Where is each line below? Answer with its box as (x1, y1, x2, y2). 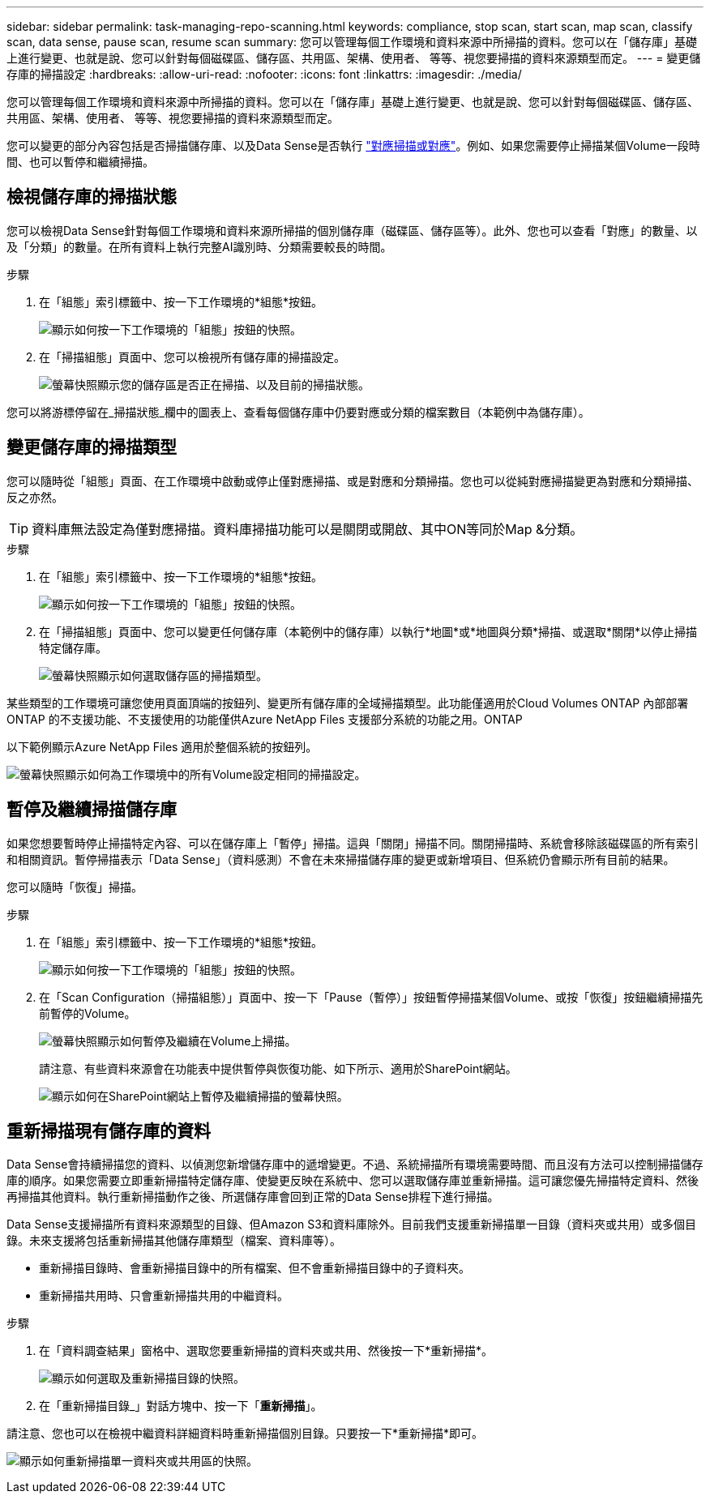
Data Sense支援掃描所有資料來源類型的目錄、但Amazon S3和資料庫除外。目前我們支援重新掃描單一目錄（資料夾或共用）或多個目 (6, 1217, 696, 1232)
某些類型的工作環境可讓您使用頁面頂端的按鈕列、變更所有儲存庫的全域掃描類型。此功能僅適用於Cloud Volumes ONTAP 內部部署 (6, 695, 689, 710)
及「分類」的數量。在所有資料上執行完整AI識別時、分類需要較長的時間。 (6, 239, 392, 254)
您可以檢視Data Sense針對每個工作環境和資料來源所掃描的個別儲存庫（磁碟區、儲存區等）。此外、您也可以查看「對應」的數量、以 (6, 223, 698, 237)
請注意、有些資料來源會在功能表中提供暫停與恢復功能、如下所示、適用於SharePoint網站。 (39, 1061, 517, 1075)
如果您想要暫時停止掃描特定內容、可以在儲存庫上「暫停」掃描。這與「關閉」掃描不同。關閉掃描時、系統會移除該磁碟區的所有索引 (6, 835, 699, 850)
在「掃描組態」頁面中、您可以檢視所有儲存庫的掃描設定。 (39, 349, 345, 364)
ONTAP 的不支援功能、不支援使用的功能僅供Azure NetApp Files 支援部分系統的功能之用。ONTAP (6, 712, 523, 726)
